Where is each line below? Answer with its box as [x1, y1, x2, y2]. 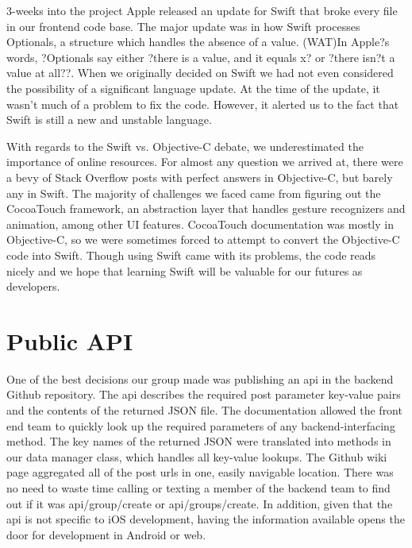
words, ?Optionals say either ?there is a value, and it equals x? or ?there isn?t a [6, 48, 395, 65]
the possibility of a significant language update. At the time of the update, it [6, 79, 380, 96]
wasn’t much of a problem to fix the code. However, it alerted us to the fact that [6, 95, 399, 112]
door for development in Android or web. [6, 526, 206, 542]
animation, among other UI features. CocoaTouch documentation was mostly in [6, 215, 394, 232]
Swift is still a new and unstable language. [6, 111, 212, 128]
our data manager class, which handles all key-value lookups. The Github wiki [6, 448, 387, 465]
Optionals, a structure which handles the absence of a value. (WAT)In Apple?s [6, 33, 390, 50]
